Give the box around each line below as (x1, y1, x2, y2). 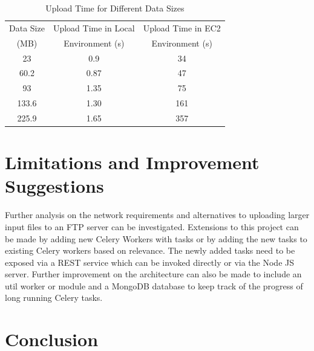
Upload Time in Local (53, 21, 135, 34)
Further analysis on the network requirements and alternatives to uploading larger (5, 208, 310, 221)
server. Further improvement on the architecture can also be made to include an (5, 268, 302, 280)
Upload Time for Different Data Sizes (45, 2, 185, 14)
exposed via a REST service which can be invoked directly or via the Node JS (5, 256, 295, 268)
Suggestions (5, 173, 104, 198)
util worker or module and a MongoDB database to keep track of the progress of (5, 279, 303, 292)
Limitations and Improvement (5, 150, 260, 175)
